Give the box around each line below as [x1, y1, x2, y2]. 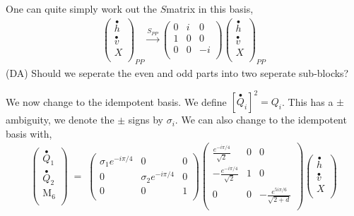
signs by [128, 112, 164, 127]
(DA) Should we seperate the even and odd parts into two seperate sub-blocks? [6, 66, 349, 80]
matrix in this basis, [166, 1, 254, 16]
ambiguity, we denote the [6, 112, 114, 127]
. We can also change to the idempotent [175, 112, 347, 127]
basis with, [6, 126, 52, 140]
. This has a [281, 94, 334, 109]
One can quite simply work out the [6, 1, 158, 16]
